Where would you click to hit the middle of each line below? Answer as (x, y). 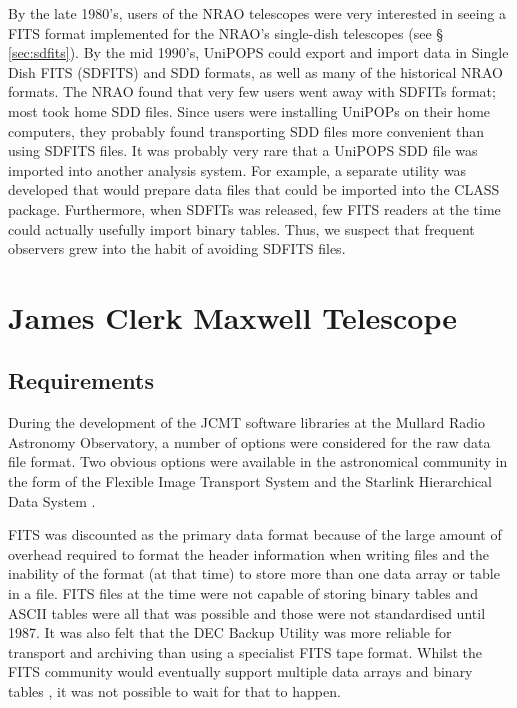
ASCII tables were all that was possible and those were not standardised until (247, 612)
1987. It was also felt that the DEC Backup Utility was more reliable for (230, 632)
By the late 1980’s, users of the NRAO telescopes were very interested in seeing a (257, 13)
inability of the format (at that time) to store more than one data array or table (254, 573)
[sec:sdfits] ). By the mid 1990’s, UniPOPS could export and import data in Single (258, 52)
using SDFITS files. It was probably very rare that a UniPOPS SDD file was (243, 150)
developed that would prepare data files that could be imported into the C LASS (254, 189)
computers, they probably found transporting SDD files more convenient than (246, 130)
